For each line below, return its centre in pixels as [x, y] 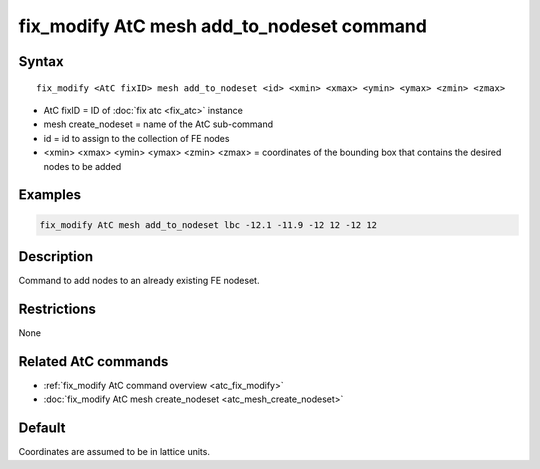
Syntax [41, 61]
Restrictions [57, 308]
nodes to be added [82, 166]
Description [56, 256]
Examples [50, 195]
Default [42, 428]
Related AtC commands [93, 361]
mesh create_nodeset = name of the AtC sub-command [158, 124]
